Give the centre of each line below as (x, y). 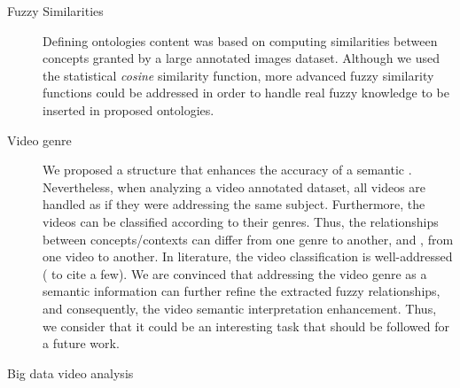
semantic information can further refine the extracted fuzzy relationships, (242, 291)
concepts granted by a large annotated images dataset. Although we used (241, 58)
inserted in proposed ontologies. (129, 109)
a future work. (81, 343)
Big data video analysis (70, 372)
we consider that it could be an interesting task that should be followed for (246, 326)
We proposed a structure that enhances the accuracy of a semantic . (227, 170)
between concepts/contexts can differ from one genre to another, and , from (248, 239)
